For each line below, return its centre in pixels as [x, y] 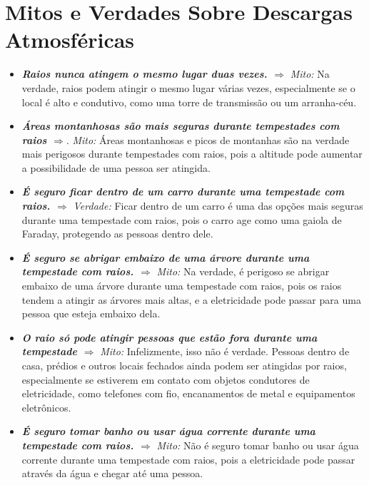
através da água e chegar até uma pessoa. [112, 473]
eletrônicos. [46, 407]
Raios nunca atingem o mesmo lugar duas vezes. [145, 74]
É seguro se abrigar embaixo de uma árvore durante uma [166, 257]
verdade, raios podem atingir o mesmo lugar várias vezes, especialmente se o [188, 87]
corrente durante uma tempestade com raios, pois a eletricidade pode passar [188, 459]
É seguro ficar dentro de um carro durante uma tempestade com [183, 192]
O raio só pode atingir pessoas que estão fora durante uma [170, 337]
